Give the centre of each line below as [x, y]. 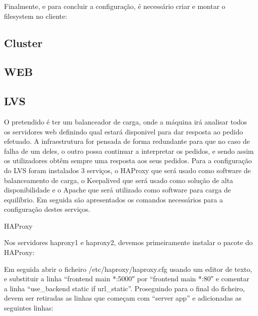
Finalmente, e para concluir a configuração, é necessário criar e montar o [115, 6]
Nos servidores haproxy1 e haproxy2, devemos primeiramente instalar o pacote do [129, 242]
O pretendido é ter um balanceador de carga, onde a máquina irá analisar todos [126, 121]
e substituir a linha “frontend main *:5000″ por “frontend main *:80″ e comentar [127, 279]
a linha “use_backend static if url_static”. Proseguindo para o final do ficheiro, [125, 288]
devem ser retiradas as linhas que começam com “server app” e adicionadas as [123, 298]
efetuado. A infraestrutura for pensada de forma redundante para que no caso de [127, 141]
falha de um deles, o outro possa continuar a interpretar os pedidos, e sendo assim [129, 151]
